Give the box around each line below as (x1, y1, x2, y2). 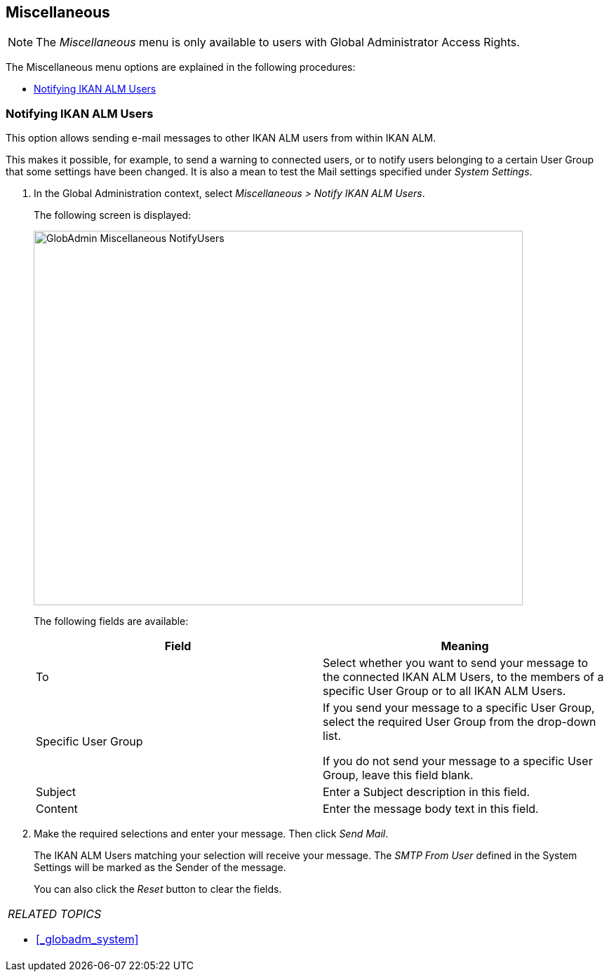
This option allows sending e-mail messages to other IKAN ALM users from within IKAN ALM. (6, 132, 436, 144)
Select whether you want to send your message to (323, 656, 589, 671)
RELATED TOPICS (8, 907, 102, 922)
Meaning (441, 639, 489, 654)
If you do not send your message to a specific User (323, 754, 593, 769)
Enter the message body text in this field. (323, 802, 539, 816)
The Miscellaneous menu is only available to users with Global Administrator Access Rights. (36, 35, 520, 50)
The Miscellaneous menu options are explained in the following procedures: (6, 61, 356, 74)
